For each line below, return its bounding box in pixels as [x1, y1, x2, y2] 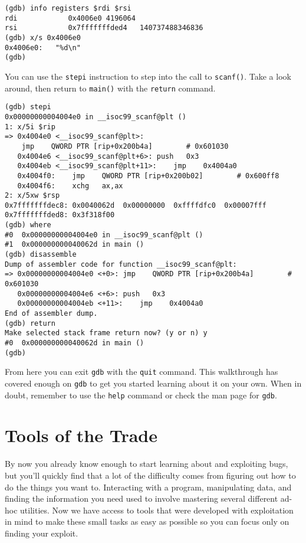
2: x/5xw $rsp [5, 191, 60, 200]
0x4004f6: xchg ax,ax [17, 181, 123, 190]
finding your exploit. [5, 526, 78, 539]
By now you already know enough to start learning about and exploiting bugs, [5, 457, 288, 470]
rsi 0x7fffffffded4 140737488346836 [5, 24, 203, 32]
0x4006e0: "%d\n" [5, 43, 81, 52]
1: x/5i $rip [5, 122, 55, 131]
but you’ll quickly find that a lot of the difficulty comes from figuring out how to [5, 469, 296, 481]
